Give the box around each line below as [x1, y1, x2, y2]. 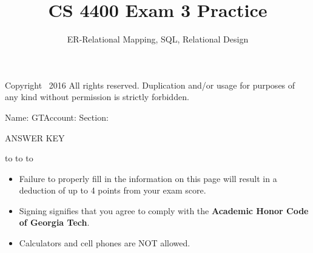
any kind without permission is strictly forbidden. [5, 90, 189, 103]
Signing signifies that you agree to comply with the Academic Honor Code [19, 204, 309, 217]
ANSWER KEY [5, 131, 65, 144]
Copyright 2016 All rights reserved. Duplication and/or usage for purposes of [5, 78, 295, 91]
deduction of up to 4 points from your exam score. [19, 184, 206, 197]
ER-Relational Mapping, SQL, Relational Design [67, 33, 249, 46]
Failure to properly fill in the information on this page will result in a [19, 172, 277, 184]
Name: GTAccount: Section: [5, 110, 109, 123]
